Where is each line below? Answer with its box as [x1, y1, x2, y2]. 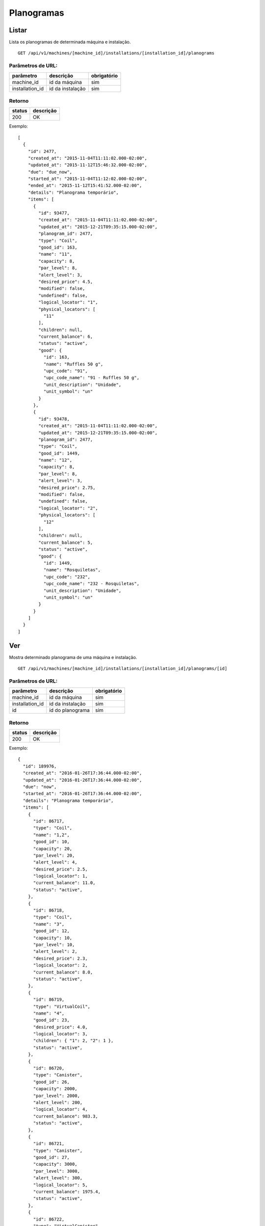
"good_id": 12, [33, 928, 70, 934]
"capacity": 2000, [33, 1086, 78, 1092]
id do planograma [49, 707, 90, 714]
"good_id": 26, [33, 1079, 70, 1085]
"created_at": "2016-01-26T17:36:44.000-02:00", [23, 770, 142, 776]
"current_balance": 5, [38, 539, 93, 545]
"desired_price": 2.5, [33, 866, 88, 872]
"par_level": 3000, [33, 1168, 80, 1174]
